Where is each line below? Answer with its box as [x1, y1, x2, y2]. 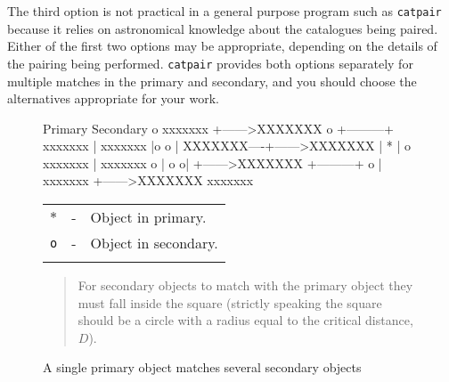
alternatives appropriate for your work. [7, 89, 219, 108]
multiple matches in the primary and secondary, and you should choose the [7, 71, 417, 90]
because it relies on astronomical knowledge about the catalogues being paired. [7, 19, 438, 37]
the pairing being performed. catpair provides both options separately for [7, 53, 413, 72]
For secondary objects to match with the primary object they [78, 276, 413, 295]
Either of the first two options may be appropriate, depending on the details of [7, 37, 437, 55]
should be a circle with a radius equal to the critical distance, [78, 311, 413, 329]
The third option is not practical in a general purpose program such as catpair [7, 2, 442, 20]
